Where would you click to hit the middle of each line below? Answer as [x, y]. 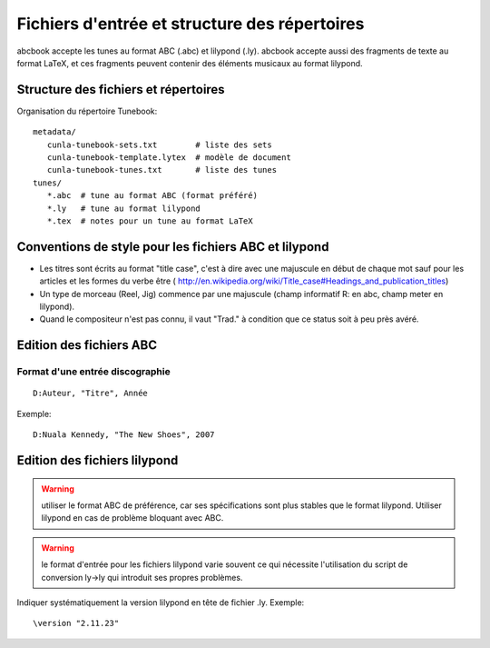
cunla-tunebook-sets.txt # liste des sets [159, 145]
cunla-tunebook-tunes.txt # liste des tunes [162, 170]
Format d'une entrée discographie [94, 372]
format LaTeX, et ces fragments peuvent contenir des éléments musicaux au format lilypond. [190, 63]
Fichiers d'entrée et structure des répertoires [191, 24]
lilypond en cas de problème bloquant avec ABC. [132, 518]
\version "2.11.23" [76, 623]
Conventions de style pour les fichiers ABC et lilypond [173, 247]
